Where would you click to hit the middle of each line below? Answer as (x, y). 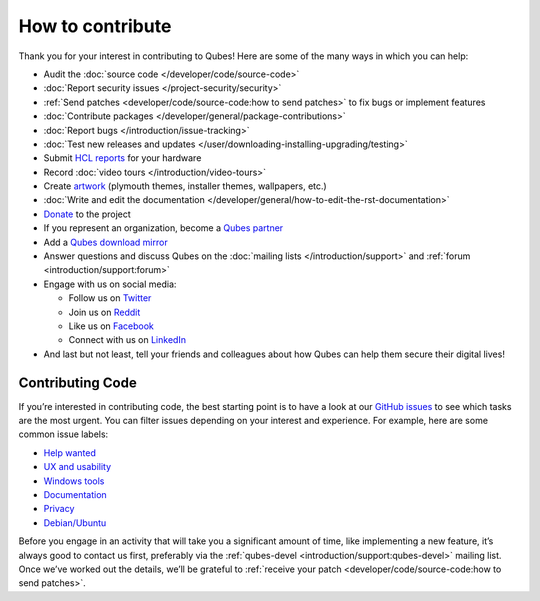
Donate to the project (87, 214)
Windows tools (74, 481)
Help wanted (70, 452)
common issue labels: (63, 434)
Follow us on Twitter (110, 298)
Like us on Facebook (111, 326)
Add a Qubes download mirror (106, 242)
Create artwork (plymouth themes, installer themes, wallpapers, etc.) (185, 186)
